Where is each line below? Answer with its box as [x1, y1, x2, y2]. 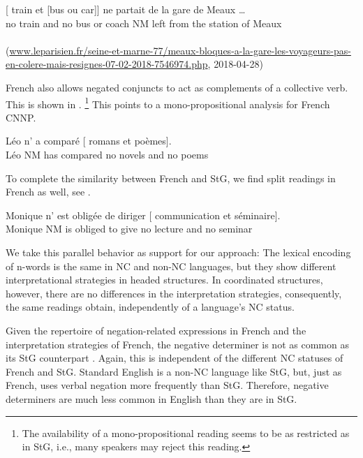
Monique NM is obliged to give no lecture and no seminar [6, 221, 253, 236]
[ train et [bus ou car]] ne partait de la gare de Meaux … [6, 2, 246, 16]
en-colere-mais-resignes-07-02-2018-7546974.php [6, 57, 208, 71]
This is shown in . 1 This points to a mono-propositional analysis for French [6, 94, 330, 111]
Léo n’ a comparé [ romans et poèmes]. [6, 133, 172, 148]
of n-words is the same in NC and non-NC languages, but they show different [6, 258, 336, 273]
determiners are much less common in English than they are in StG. [6, 391, 297, 406]
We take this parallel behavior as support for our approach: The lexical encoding [6, 244, 351, 259]
